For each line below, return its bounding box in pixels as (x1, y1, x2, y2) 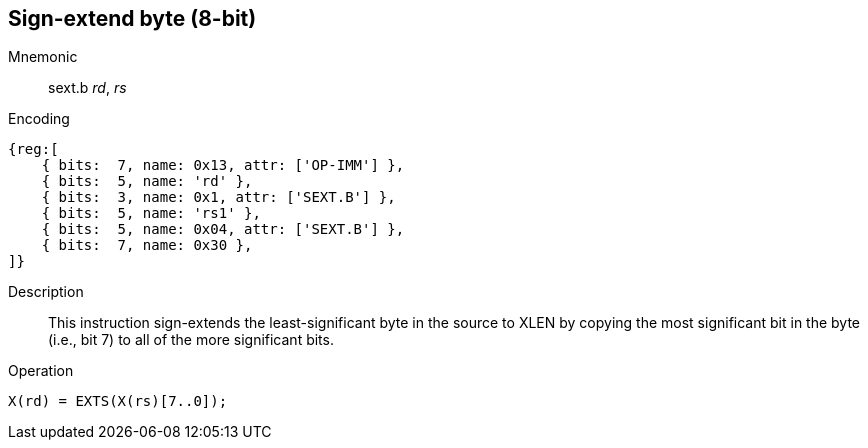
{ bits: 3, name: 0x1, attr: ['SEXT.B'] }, (41, 189, 396, 206)
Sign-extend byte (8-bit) (8, 6, 257, 31)
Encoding (8, 110, 70, 128)
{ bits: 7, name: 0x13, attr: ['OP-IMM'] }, (41, 157, 405, 174)
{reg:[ (8, 141, 59, 158)
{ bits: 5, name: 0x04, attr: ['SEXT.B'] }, (41, 221, 405, 238)
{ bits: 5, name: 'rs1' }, (41, 205, 261, 222)
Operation (8, 362, 74, 380)
